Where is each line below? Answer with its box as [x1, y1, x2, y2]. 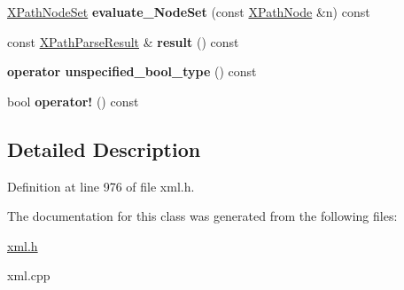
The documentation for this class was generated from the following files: [7, 207, 398, 225]
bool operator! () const [7, 91, 139, 110]
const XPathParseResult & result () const [7, 32, 239, 51]
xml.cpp [7, 266, 50, 285]
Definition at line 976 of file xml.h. [7, 176, 195, 195]
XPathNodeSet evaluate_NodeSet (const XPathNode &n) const [7, 3, 370, 20]
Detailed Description [7, 135, 201, 162]
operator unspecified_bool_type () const [7, 62, 257, 81]
